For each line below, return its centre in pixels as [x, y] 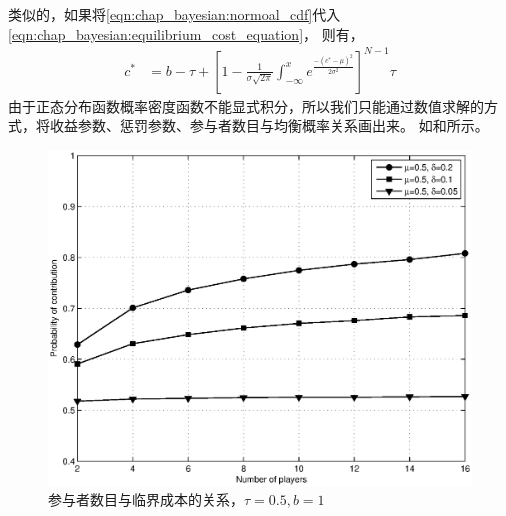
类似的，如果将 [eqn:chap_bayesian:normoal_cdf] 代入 [174, 14]
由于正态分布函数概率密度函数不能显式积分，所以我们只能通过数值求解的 [246, 105]
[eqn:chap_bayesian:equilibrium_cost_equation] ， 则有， [186, 33]
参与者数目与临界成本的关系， [146, 499]
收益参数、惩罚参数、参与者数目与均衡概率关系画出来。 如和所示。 [269, 125]
